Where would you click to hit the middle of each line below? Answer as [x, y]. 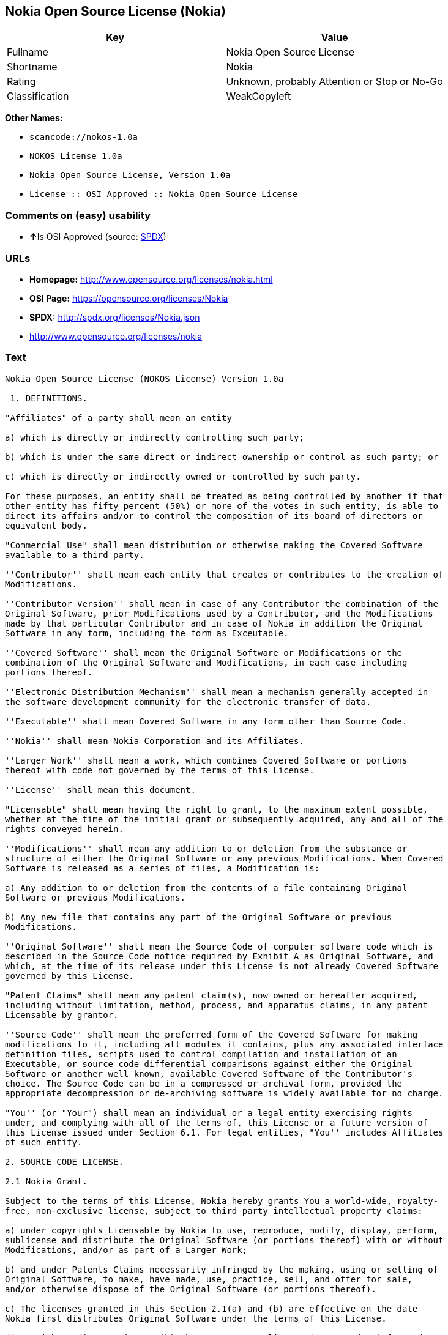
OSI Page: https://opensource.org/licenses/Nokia [129, 298]
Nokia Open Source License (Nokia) [116, 11]
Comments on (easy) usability [78, 215]
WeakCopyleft [259, 96]
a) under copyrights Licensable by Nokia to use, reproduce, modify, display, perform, [222, 1230]
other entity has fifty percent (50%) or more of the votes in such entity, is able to [222, 506]
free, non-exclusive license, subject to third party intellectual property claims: [214, 1210]
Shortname [32, 67]
